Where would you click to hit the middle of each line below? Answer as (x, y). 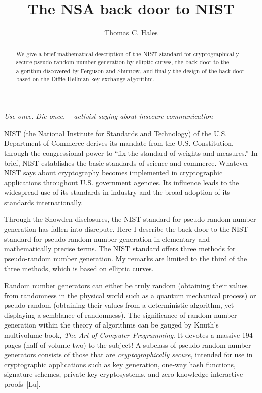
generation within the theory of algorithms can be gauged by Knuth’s (111, 325)
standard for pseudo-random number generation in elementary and (107, 239)
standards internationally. (44, 202)
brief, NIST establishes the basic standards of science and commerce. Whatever (126, 162)
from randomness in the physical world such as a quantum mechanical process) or (130, 295)
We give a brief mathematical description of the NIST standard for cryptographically (127, 54)
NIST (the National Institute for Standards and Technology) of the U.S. (116, 133)
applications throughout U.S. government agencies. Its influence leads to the (122, 182)
